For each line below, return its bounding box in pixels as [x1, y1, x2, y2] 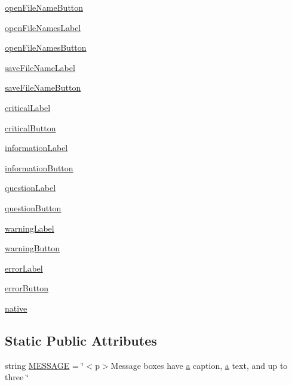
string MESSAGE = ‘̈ [5, 359, 84, 371]
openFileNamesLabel [5, 21, 81, 33]
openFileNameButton [5, 1, 84, 13]
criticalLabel [5, 101, 51, 113]
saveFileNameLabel [5, 61, 75, 73]
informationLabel [5, 141, 68, 154]
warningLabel [5, 221, 54, 234]
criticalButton [5, 121, 56, 134]
